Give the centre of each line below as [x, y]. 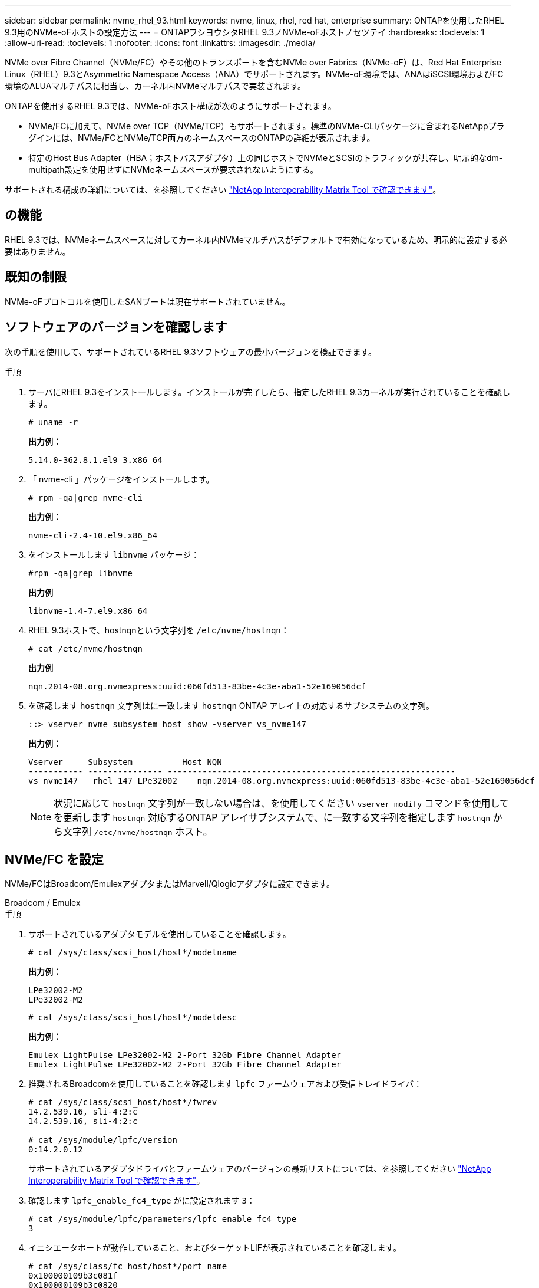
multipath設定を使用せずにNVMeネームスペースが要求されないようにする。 [173, 170]
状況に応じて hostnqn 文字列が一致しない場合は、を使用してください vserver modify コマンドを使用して [282, 803]
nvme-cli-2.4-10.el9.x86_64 [93, 535]
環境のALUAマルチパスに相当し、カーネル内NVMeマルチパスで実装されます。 [155, 86]
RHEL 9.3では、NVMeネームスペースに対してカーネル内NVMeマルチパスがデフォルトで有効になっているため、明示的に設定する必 [256, 239]
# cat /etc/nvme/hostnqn [85, 648]
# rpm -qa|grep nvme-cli [85, 497]
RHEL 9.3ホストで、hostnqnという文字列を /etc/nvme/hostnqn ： [159, 630]
